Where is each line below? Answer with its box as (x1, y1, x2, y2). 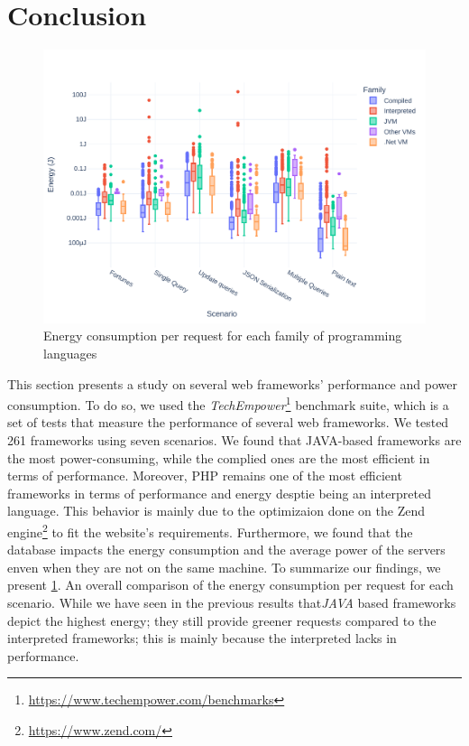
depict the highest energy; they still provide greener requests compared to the (7, 611, 437, 629)
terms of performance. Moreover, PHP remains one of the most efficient (7, 466, 402, 485)
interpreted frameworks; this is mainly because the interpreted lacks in (7, 629, 397, 648)
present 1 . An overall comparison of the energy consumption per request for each (7, 575, 454, 594)
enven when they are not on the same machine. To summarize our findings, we (7, 557, 441, 576)
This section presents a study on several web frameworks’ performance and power (7, 374, 457, 393)
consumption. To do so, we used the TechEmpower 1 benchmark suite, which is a (7, 393, 449, 414)
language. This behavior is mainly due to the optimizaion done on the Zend (7, 501, 425, 520)
